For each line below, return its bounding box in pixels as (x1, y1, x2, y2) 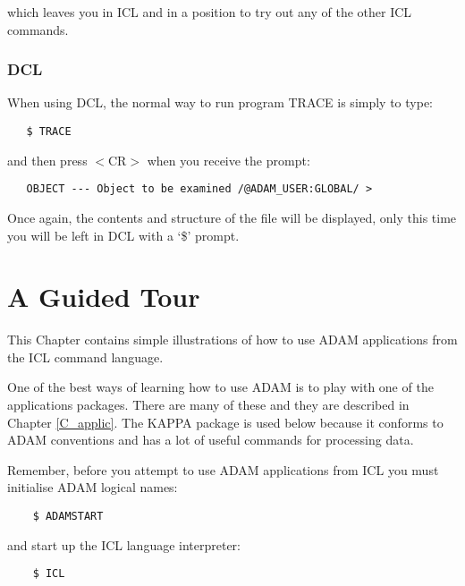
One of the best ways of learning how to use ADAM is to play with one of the (7, 378, 434, 396)
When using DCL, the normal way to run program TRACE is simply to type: (7, 93, 433, 112)
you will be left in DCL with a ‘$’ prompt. (7, 225, 240, 244)
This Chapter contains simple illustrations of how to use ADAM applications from (7, 330, 458, 349)
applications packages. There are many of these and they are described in (7, 395, 410, 413)
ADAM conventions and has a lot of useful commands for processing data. (7, 430, 414, 449)
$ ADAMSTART (32, 509, 104, 522)
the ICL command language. (7, 347, 164, 366)
